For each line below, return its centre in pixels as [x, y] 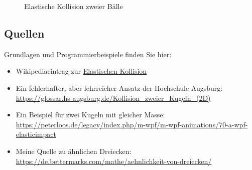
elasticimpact [36, 134]
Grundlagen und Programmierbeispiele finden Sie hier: [88, 54]
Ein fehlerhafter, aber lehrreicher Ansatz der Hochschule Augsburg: [119, 88]
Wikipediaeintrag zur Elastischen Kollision [81, 71]
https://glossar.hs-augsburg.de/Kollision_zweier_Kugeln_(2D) [113, 98]
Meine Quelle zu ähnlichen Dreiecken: [74, 151]
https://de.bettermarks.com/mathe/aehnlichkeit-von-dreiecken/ [114, 161]
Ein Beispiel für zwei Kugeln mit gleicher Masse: [90, 115]
